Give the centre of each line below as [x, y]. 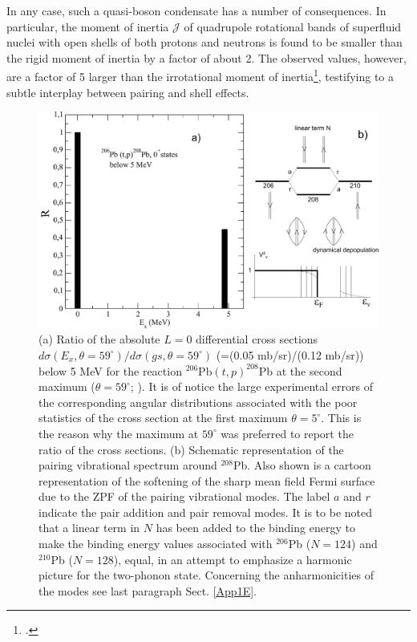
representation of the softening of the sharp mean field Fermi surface [207, 480]
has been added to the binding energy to [255, 528]
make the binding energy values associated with [156, 544]
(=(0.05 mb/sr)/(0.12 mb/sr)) [290, 354]
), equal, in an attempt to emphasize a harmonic [233, 559]
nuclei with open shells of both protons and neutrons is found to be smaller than [204, 42]
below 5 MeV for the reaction [110, 370]
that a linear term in [89, 528]
